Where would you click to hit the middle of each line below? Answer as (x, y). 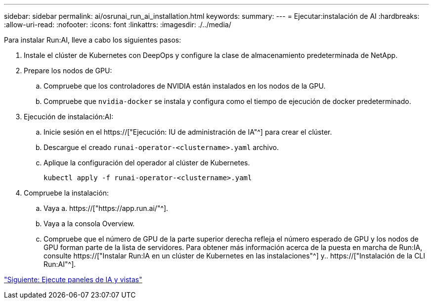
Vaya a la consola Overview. (89, 224)
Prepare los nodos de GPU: (68, 71)
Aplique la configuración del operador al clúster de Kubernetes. (147, 163)
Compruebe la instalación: (66, 193)
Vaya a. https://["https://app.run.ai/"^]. (106, 208)
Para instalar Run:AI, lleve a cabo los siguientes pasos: (93, 40)
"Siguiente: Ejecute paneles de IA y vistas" (73, 279)
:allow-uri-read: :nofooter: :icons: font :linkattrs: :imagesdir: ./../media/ (118, 25)
